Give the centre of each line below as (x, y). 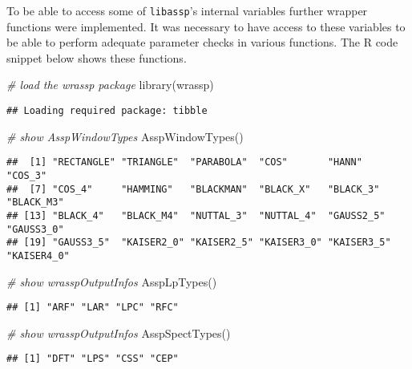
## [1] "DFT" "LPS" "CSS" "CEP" (93, 359)
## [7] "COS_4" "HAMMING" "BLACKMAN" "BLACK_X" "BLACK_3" (193, 189)
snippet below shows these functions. (97, 57)
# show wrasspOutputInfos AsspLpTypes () (112, 281)
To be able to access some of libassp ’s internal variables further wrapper (187, 10)
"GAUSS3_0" (35, 229)
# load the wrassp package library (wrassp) (110, 85)
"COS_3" (27, 175)
